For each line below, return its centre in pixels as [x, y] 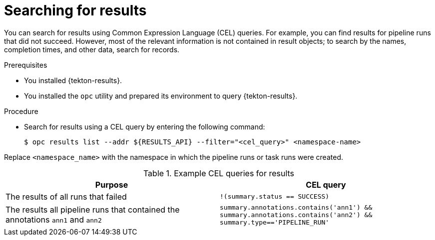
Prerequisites [26, 65]
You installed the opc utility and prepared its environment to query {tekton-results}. [161, 96]
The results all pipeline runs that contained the [93, 210]
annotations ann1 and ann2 [54, 220]
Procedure [21, 111]
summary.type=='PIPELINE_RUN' [275, 222]
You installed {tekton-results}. [73, 80]
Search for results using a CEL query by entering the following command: [145, 126]
